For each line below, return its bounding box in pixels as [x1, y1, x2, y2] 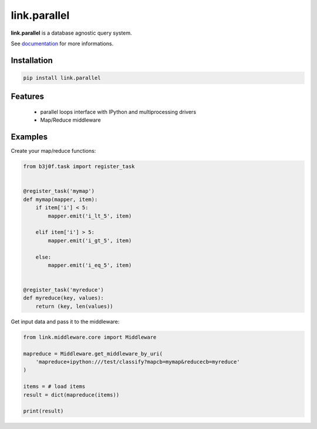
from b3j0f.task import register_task [23, 163, 135, 170]
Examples [11, 132, 48, 142]
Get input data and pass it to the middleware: [11, 318, 120, 325]
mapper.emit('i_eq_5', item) [48, 262, 132, 269]
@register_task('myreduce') [23, 287, 104, 293]
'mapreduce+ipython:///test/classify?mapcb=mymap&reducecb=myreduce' [35, 358, 240, 365]
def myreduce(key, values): [23, 294, 104, 301]
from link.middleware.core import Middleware [23, 334, 157, 340]
